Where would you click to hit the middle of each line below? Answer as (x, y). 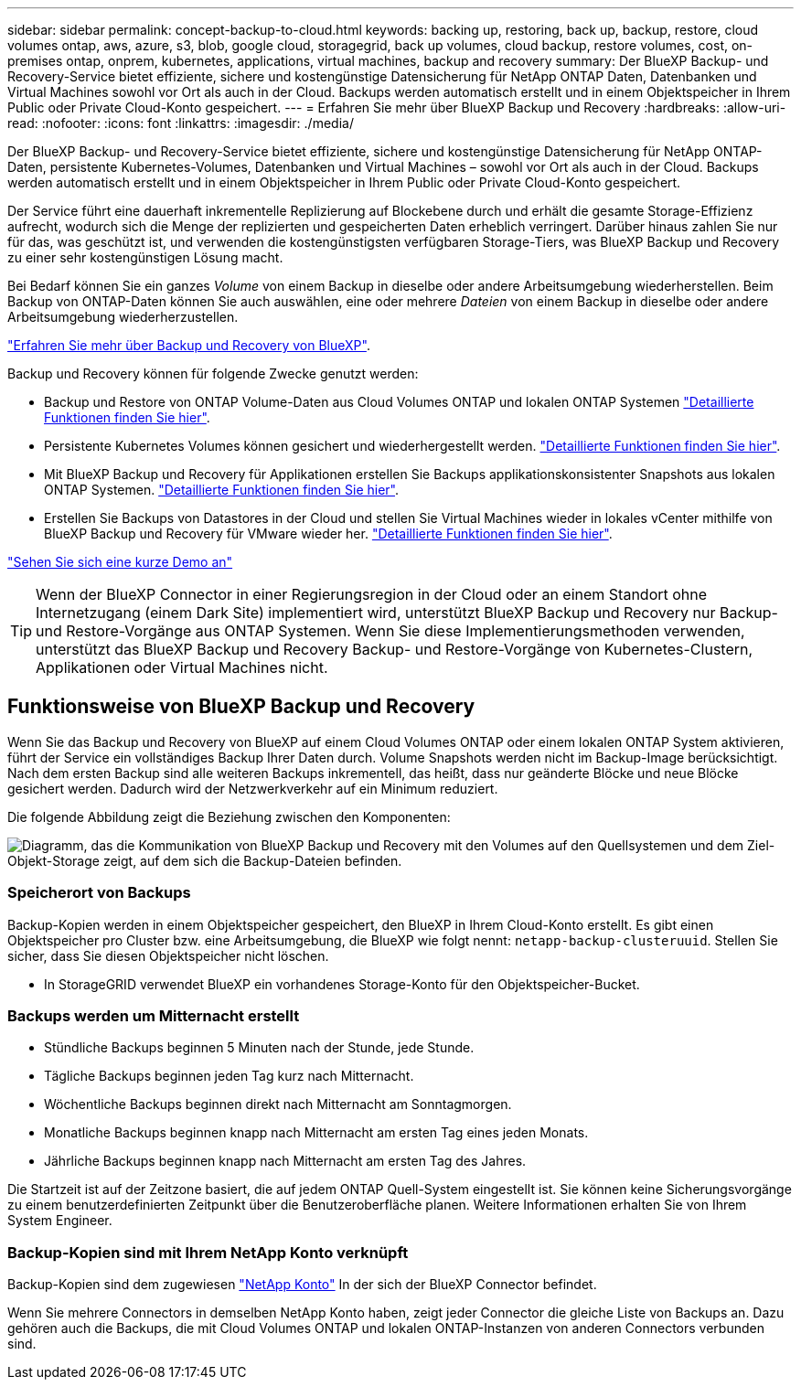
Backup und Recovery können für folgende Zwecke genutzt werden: (213, 373)
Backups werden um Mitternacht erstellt (154, 1015)
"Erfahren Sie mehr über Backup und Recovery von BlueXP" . (189, 345)
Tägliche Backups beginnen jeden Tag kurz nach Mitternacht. (229, 1076)
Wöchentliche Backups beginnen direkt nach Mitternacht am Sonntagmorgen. (278, 1104)
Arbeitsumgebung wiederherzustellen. (123, 317)
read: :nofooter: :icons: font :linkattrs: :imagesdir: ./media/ (181, 123)
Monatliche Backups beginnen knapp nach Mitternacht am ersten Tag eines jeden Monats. (316, 1133)
